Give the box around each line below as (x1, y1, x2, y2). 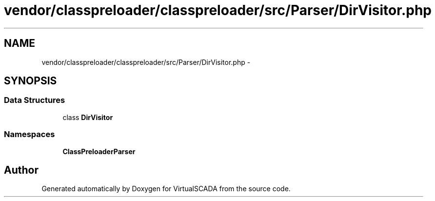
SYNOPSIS (4, 75, 57, 87)
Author (4, 163, 39, 176)
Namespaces (4, 129, 55, 140)
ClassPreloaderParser (62, 147, 136, 156)
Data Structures (4, 95, 65, 105)
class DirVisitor (62, 113, 113, 121)
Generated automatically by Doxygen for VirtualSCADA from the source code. (41, 184, 291, 193)
